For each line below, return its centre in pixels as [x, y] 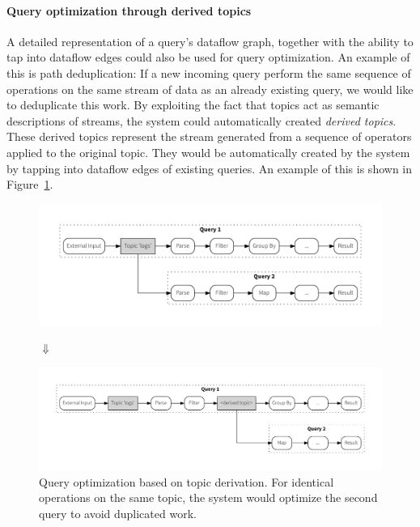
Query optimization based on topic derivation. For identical [187, 481]
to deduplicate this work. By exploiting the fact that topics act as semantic [193, 105]
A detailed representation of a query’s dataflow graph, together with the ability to [210, 41]
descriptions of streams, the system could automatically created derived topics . [202, 120]
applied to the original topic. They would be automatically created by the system [208, 152]
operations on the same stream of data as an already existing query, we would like [210, 89]
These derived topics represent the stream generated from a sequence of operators [209, 136]
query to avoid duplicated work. [118, 513]
